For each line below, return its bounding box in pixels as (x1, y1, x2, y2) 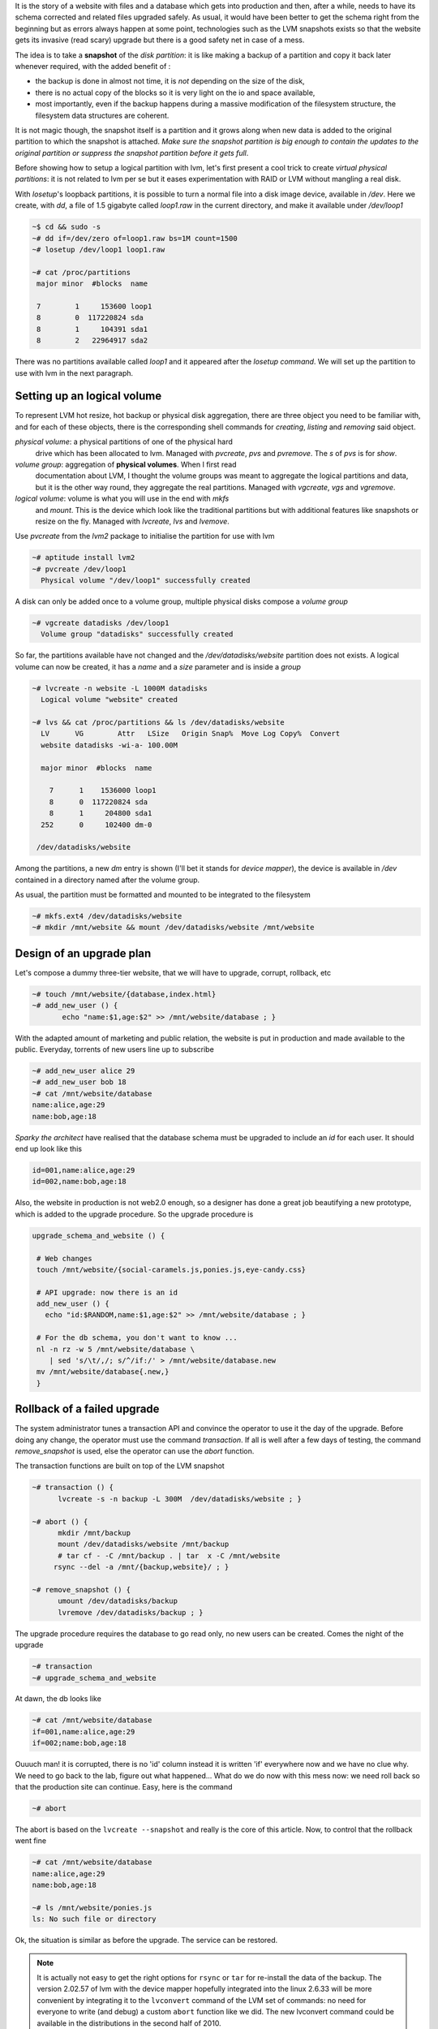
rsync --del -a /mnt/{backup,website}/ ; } (53, 1562, 230, 1572)
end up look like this (15, 1144, 83, 1153)
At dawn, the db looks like (15, 1694, 101, 1704)
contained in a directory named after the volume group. (15, 875, 200, 885)
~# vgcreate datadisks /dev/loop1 (32, 618, 170, 628)
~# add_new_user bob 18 (32, 1078, 127, 1087)
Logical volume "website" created (41, 695, 178, 704)
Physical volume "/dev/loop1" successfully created (41, 576, 251, 585)
